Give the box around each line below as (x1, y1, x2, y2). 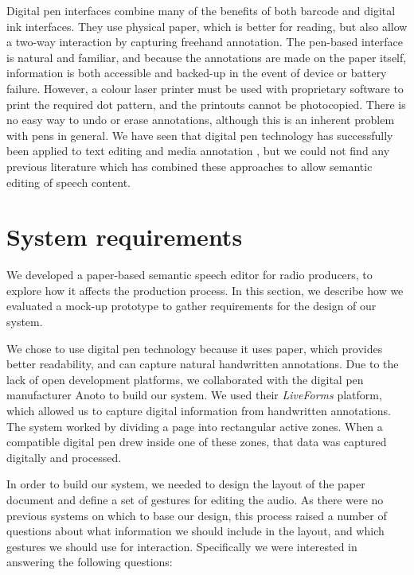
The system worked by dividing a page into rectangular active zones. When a (6, 418, 383, 434)
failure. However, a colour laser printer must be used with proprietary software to (6, 80, 404, 96)
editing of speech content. (6, 173, 131, 190)
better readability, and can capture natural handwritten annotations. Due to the (6, 355, 399, 372)
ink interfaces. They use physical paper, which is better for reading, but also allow (6, 17, 408, 34)
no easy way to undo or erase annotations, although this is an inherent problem (6, 111, 395, 128)
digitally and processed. (6, 449, 122, 465)
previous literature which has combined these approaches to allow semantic (6, 157, 373, 174)
